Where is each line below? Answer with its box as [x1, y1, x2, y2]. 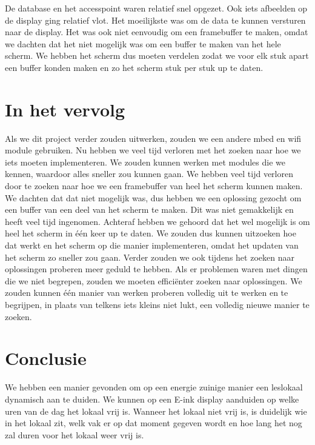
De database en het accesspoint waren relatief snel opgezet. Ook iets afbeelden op [5, 2, 308, 14]
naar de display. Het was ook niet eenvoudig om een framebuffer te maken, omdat [5, 25, 308, 38]
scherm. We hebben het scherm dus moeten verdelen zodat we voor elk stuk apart [5, 49, 309, 62]
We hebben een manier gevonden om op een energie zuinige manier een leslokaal [5, 381, 303, 393]
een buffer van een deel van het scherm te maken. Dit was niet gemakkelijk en [5, 203, 294, 216]
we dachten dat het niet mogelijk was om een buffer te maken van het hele [5, 37, 281, 50]
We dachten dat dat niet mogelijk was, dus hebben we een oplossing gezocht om [5, 191, 302, 204]
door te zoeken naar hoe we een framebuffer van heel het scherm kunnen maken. [5, 179, 303, 192]
